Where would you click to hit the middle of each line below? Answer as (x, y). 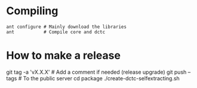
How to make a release (64, 56)
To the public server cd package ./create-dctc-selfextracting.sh (101, 78)
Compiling (32, 11)
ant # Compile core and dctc (56, 32)
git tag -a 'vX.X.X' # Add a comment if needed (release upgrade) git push (96, 72)
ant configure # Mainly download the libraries (67, 27)
